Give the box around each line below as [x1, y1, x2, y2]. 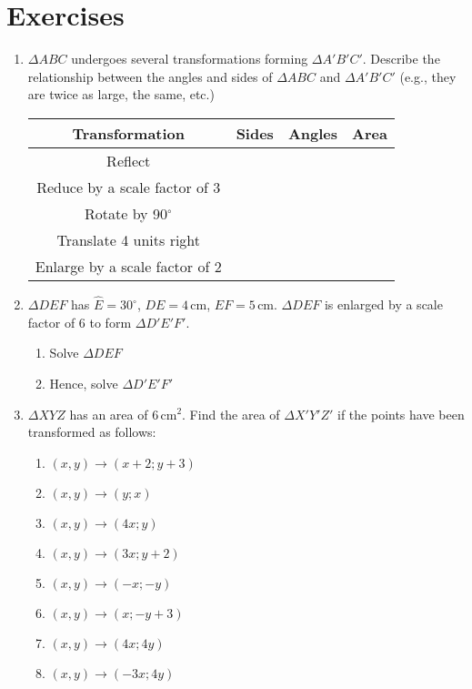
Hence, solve [49, 373, 118, 392]
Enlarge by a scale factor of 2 [35, 255, 222, 277]
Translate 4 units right [56, 228, 201, 250]
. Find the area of [182, 404, 280, 423]
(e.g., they [399, 66, 457, 86]
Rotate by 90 [85, 202, 167, 224]
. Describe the [362, 49, 440, 68]
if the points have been [337, 404, 465, 423]
